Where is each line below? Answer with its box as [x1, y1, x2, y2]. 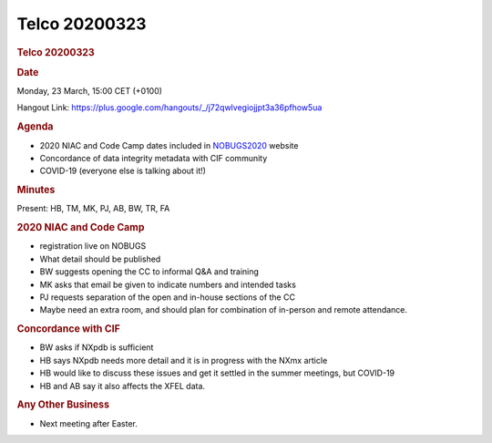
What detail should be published [39, 253, 161, 264]
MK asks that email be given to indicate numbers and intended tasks [39, 279, 296, 290]
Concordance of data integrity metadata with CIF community [39, 152, 268, 163]
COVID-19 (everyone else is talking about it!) [39, 165, 207, 177]
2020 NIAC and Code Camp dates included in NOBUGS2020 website [39, 139, 299, 150]
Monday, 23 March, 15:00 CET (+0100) [16, 86, 163, 97]
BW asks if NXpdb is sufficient [39, 342, 154, 353]
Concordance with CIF [16, 323, 120, 335]
